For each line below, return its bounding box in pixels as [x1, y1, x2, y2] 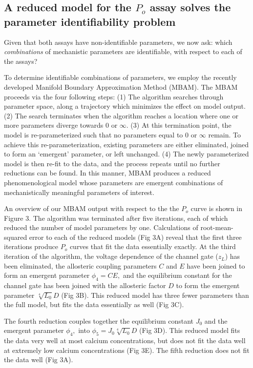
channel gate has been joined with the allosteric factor [4, 280, 166, 291]
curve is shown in [190, 203, 243, 213]
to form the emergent [176, 280, 240, 291]
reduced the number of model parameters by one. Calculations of [4, 222, 198, 232]
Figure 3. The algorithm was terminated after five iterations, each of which [4, 213, 228, 223]
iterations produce [4, 241, 59, 252]
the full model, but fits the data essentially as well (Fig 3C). [4, 299, 184, 310]
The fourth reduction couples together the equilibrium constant [4, 315, 194, 326]
